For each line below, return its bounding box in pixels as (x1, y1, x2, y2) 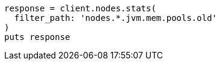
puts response (4, 32, 70, 42)
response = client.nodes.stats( (4, 4, 156, 13)
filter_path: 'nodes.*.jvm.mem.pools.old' (14, 13, 218, 23)
